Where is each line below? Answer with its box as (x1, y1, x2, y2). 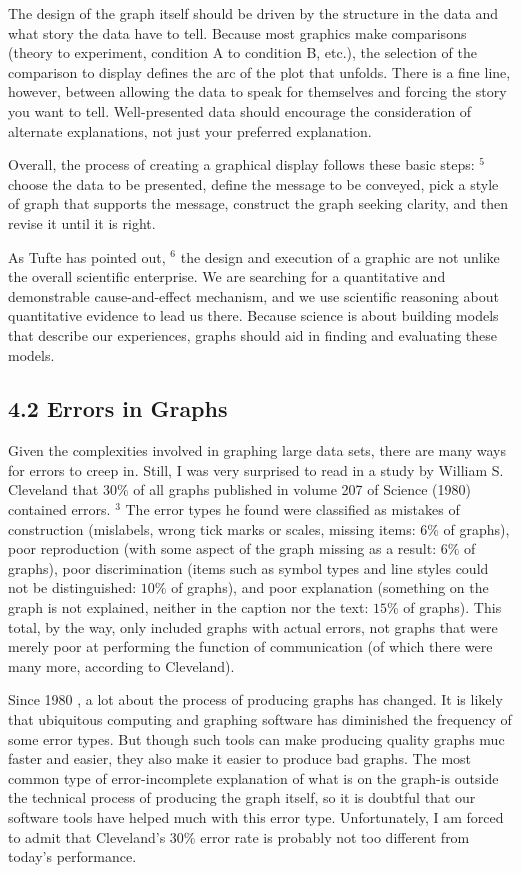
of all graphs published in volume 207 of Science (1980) (133, 479, 472, 500)
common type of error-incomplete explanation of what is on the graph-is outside (8, 767, 499, 788)
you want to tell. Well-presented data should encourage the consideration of (8, 100, 472, 121)
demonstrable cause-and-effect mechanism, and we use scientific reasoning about (8, 285, 499, 306)
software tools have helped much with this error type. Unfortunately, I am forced (8, 806, 504, 827)
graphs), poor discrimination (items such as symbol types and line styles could (8, 557, 489, 578)
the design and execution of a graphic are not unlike (180, 246, 500, 267)
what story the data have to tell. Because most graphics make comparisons (8, 22, 467, 43)
